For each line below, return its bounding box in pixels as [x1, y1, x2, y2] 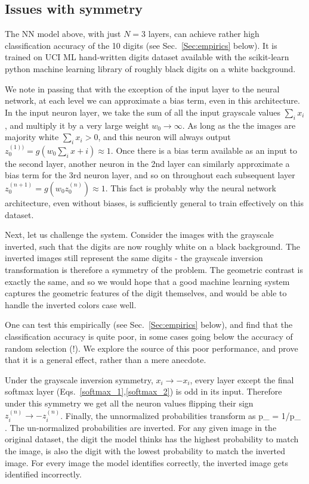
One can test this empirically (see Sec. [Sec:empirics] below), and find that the [5, 318, 293, 331]
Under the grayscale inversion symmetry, [5, 373, 153, 386]
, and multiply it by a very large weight [5, 119, 149, 131]
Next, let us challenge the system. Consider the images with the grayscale [5, 228, 274, 241]
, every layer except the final [190, 373, 294, 386]
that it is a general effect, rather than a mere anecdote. [5, 353, 206, 366]
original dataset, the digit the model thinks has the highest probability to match [5, 433, 299, 445]
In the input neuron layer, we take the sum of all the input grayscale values [5, 106, 280, 118]
